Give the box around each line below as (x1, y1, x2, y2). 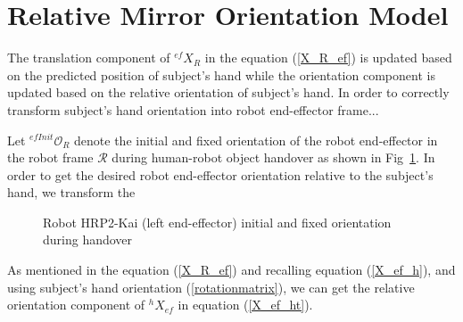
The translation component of (7, 48, 170, 67)
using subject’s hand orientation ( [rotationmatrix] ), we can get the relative (7, 277, 415, 296)
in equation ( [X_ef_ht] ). (178, 295, 313, 314)
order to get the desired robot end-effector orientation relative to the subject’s (7, 165, 434, 184)
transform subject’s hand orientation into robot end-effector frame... (7, 100, 379, 119)
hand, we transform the (7, 183, 136, 202)
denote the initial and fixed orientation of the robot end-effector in (74, 130, 438, 149)
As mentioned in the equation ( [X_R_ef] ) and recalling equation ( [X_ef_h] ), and (7, 260, 456, 279)
